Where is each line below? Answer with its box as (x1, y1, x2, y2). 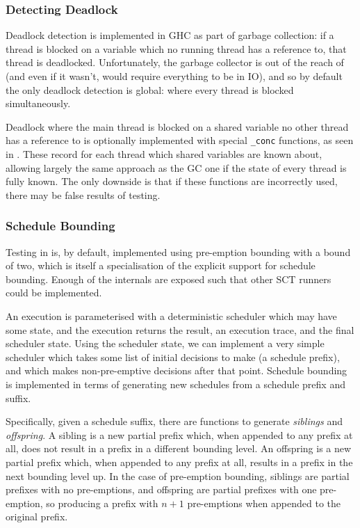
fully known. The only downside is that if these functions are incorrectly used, (6, 174, 338, 189)
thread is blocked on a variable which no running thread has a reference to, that (6, 41, 347, 56)
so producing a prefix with (46, 495, 158, 510)
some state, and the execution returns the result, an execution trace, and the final (6, 322, 354, 337)
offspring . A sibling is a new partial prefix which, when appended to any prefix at (6, 427, 353, 442)
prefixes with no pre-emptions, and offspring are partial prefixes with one (6, 482, 317, 497)
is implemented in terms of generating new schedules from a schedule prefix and (6, 376, 345, 391)
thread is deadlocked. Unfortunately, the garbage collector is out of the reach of (6, 55, 344, 70)
